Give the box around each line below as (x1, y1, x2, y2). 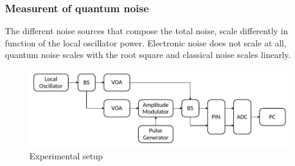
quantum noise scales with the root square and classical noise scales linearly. (5, 48, 291, 61)
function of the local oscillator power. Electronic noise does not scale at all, (5, 36, 286, 49)
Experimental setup (29, 149, 103, 162)
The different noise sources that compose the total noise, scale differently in (5, 24, 288, 37)
